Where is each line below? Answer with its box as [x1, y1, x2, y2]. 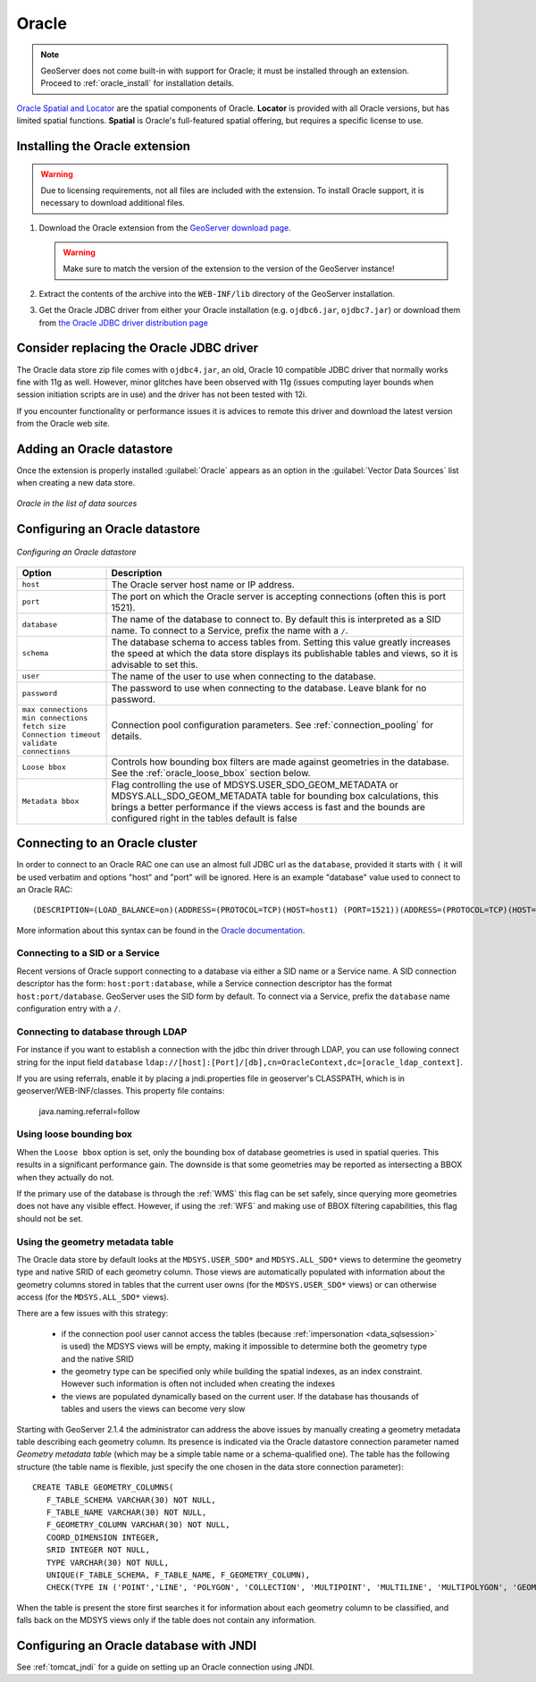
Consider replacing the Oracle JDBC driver [16, 341, 259, 356]
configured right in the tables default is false [111, 812, 298, 824]
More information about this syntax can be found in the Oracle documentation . [16, 925, 306, 935]
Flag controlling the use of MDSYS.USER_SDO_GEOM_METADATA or [111, 778, 399, 790]
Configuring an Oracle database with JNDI [16, 1637, 257, 1653]
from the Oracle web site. [16, 418, 111, 429]
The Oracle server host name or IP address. [111, 578, 295, 590]
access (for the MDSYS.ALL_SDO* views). [16, 1292, 170, 1303]
